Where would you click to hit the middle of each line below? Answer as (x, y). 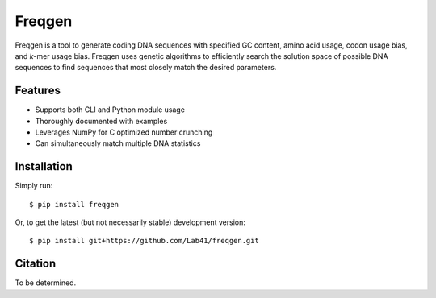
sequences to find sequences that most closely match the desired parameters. (146, 68)
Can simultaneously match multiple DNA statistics (118, 143)
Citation (36, 264)
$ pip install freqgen (74, 204)
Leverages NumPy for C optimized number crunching (124, 132)
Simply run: (34, 186)
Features (38, 91)
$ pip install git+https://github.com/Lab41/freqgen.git (145, 241)
